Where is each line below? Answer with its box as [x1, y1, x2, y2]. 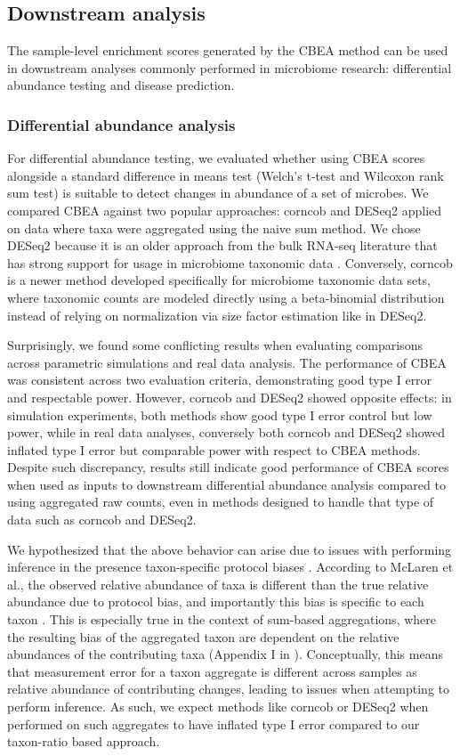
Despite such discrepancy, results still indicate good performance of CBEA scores [7, 458, 449, 476]
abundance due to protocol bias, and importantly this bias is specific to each [7, 592, 424, 611]
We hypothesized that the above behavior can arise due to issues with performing [7, 540, 452, 558]
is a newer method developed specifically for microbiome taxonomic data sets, [7, 271, 431, 289]
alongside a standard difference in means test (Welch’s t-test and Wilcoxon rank [7, 166, 444, 184]
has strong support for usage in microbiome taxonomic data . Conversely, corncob [7, 253, 453, 272]
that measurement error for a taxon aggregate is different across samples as [7, 662, 417, 680]
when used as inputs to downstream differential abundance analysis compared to [7, 475, 446, 493]
